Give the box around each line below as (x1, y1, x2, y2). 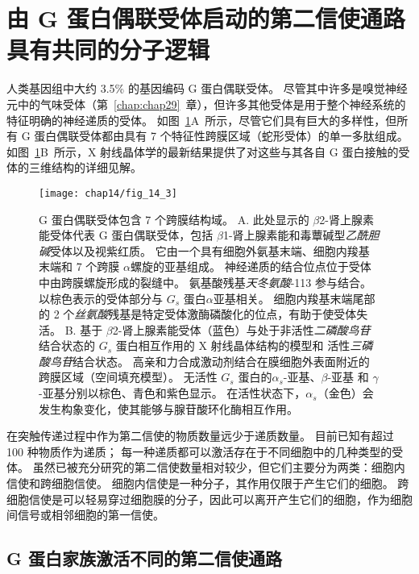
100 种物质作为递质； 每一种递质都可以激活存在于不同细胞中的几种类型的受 (6, 443, 404, 460)
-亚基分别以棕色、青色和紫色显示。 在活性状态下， (39, 385, 306, 401)
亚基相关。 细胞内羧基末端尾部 (213, 289, 375, 306)
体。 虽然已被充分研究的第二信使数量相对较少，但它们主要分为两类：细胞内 (6, 459, 405, 476)
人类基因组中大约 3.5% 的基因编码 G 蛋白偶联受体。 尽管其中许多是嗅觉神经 (6, 80, 408, 97)
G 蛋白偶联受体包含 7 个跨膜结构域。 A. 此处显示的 (39, 210, 309, 227)
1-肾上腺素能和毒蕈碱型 (222, 227, 346, 243)
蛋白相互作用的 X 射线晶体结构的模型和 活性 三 (115, 337, 362, 354)
